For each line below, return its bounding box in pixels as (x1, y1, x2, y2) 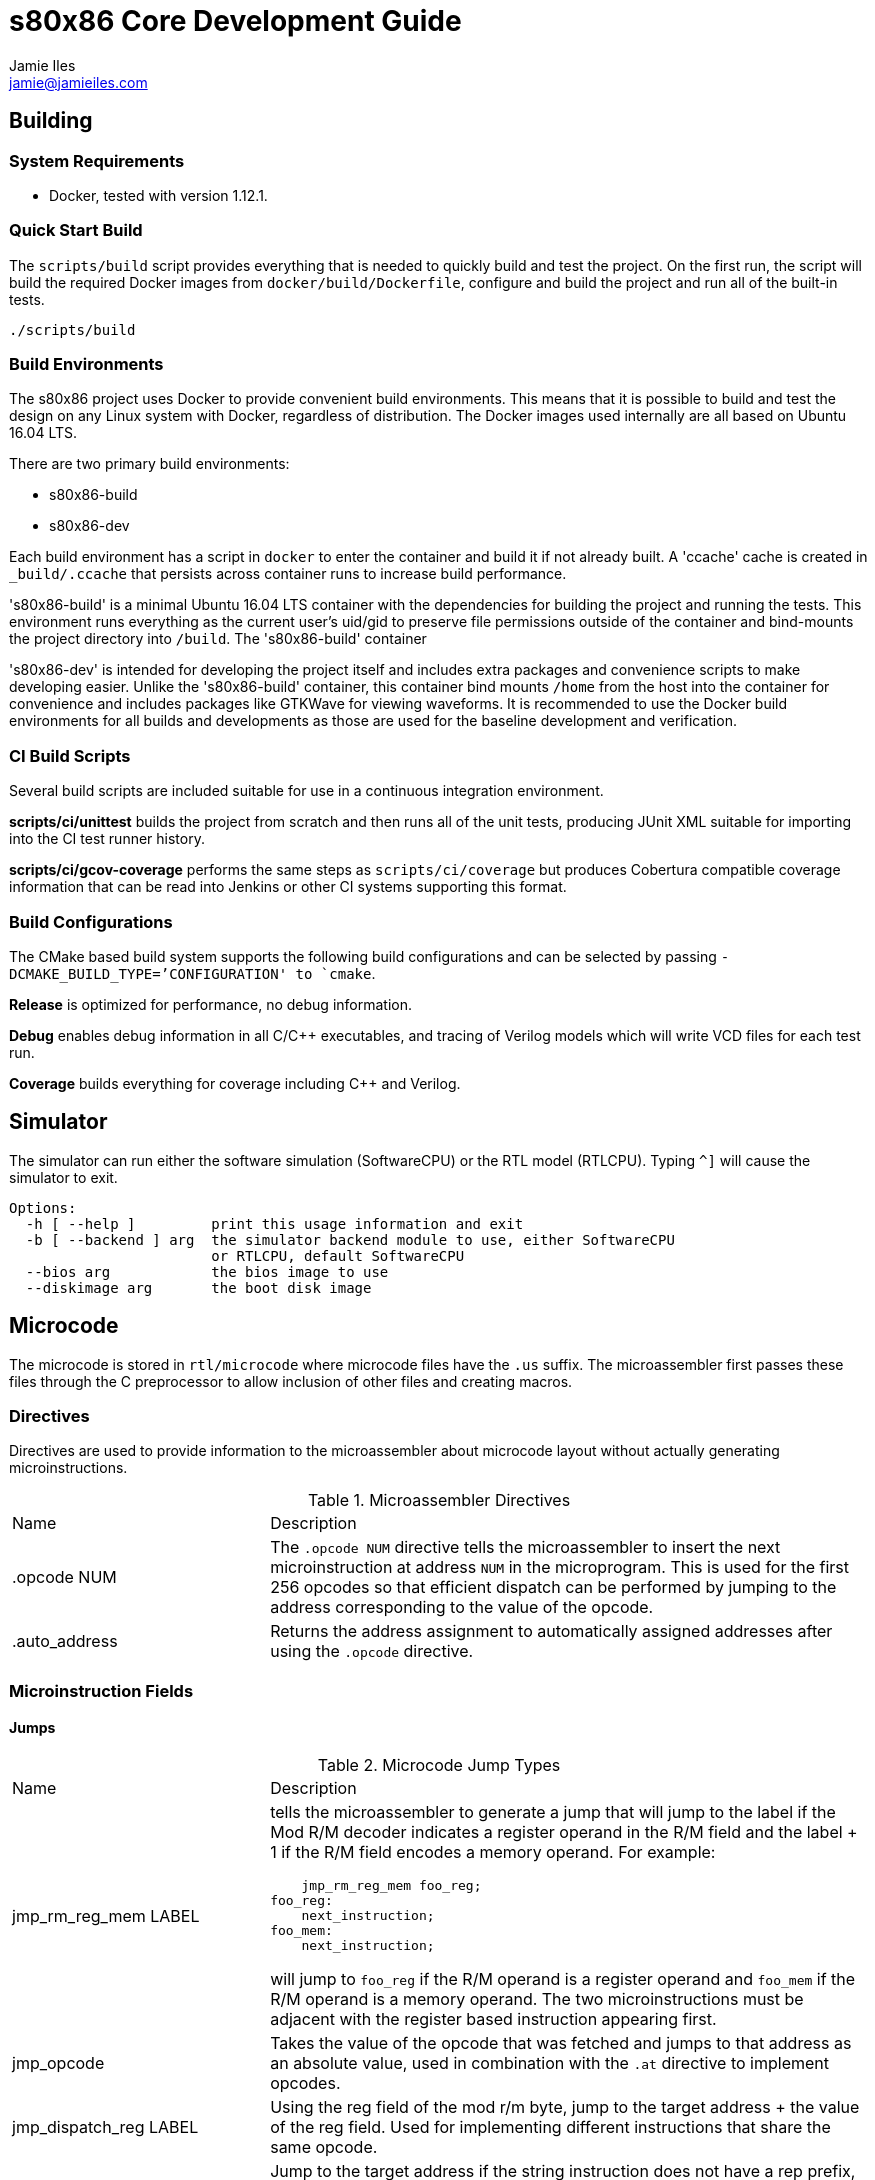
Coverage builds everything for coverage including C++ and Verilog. (9, 1074, 461, 1092)
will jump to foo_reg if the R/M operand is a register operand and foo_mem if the (270, 1969, 856, 1989)
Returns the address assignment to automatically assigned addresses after (270, 1621, 833, 1642)
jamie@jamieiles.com (9, 73, 148, 91)
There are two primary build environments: (9, 455, 290, 473)
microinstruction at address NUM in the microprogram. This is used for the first (270, 1557, 850, 1578)
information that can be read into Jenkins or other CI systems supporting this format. (9, 878, 567, 896)
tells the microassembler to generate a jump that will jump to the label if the (270, 1802, 836, 1822)
